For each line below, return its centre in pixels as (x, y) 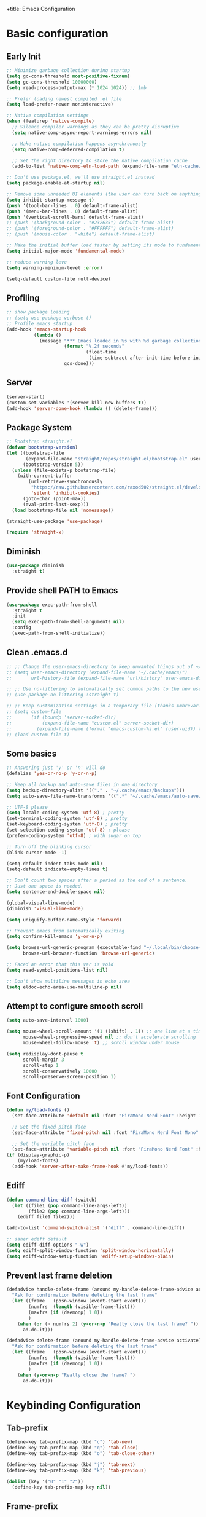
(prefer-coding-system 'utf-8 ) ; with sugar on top (74, 835)
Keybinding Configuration (74, 1405)
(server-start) (26, 397)
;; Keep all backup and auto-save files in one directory (82, 784)
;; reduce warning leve (37, 262)
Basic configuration (58, 34)
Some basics (32, 753)
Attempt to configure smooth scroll (75, 1006)
